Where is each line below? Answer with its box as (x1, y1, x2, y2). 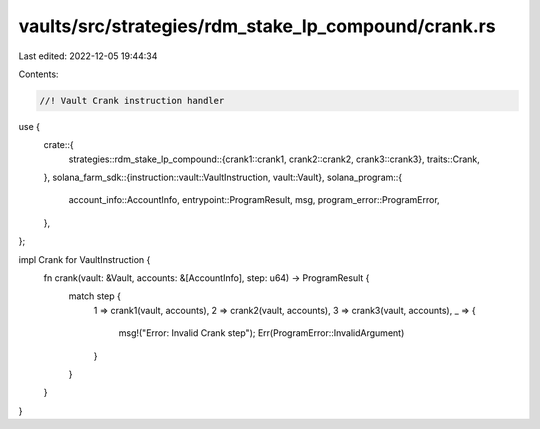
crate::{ (43, 139, 74, 151)
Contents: (18, 68, 59, 80)
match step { (68, 290, 122, 302)
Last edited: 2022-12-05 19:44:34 (18, 50, 158, 62)
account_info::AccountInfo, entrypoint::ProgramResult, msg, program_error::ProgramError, (68, 194, 440, 206)
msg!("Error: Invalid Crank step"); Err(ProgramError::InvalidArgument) (118, 327, 405, 339)
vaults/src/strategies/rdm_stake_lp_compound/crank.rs (18, 15, 496, 37)
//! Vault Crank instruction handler (39, 95, 225, 106)
